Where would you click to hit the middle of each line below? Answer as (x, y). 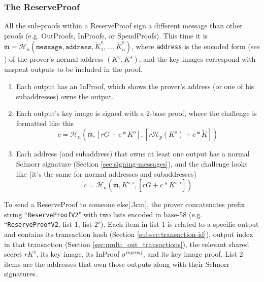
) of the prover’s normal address (54, 59)
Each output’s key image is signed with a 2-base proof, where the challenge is (136, 113)
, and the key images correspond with (197, 59)
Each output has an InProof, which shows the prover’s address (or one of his (135, 86)
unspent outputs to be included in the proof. (73, 69)
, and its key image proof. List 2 (193, 254)
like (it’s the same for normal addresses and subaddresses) (106, 173)
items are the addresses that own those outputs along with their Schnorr (117, 264)
